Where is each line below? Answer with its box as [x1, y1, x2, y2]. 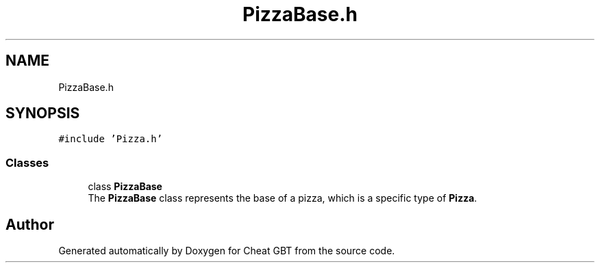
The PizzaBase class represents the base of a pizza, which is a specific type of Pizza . [88, 192, 477, 204]
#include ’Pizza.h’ [58, 133, 163, 145]
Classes [5, 155, 49, 170]
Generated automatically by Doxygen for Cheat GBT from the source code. [58, 245, 395, 257]
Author [5, 215, 54, 233]
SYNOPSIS [5, 105, 80, 122]
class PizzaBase [88, 180, 162, 193]
